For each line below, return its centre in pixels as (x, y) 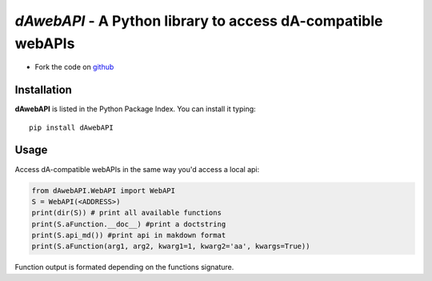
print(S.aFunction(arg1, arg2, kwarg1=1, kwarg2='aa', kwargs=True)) (171, 247)
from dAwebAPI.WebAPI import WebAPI (104, 191)
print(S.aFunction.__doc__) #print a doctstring (129, 224)
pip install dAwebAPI (71, 127)
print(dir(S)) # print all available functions (126, 213)
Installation (43, 90)
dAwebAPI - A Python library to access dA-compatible (199, 21)
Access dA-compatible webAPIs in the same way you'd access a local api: (137, 169)
